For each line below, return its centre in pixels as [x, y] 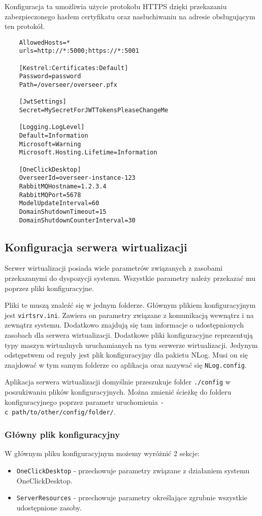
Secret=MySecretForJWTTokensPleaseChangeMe [94, 110]
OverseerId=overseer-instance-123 [77, 178]
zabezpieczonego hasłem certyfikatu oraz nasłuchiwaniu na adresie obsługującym [130, 16]
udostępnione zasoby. [49, 507]
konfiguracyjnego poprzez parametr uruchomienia [81, 401]
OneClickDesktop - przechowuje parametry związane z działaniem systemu [133, 470]
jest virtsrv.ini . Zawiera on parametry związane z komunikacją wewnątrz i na [129, 315]
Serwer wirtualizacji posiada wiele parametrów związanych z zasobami [114, 268]
